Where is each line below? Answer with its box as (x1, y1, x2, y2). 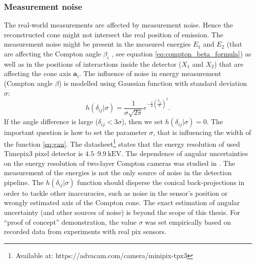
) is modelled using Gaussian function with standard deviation (59, 78, 247, 88)
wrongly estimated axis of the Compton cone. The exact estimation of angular (4, 197, 240, 208)
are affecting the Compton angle (4, 49, 101, 58)
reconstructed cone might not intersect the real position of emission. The (4, 29, 224, 39)
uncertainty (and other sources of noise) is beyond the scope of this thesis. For (4, 207, 240, 217)
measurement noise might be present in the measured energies (4, 39, 191, 49)
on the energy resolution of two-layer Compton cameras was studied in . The (4, 158, 235, 168)
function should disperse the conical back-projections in (77, 177, 245, 187)
